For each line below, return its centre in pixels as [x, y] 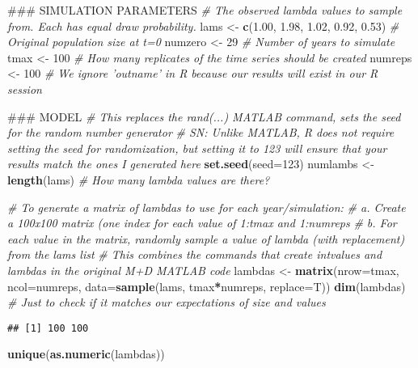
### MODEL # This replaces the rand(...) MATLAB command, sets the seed [204, 116]
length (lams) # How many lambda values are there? [139, 179]
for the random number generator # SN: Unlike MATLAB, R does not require [201, 132]
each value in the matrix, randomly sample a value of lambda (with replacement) [206, 238]
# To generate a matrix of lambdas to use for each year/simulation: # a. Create [207, 207]
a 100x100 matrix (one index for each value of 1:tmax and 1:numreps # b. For [202, 223]
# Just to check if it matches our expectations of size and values [167, 302]
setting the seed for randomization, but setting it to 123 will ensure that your [197, 148]
